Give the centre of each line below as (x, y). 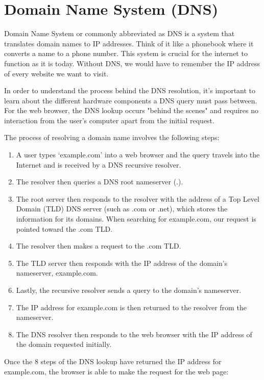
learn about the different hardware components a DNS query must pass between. (131, 100)
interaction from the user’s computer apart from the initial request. (109, 120)
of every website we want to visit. (56, 73)
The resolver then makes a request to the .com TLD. (99, 246)
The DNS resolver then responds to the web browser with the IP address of (134, 334)
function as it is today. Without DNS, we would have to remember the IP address (132, 63)
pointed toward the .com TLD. (64, 228)
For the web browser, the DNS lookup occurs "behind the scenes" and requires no (131, 110)
